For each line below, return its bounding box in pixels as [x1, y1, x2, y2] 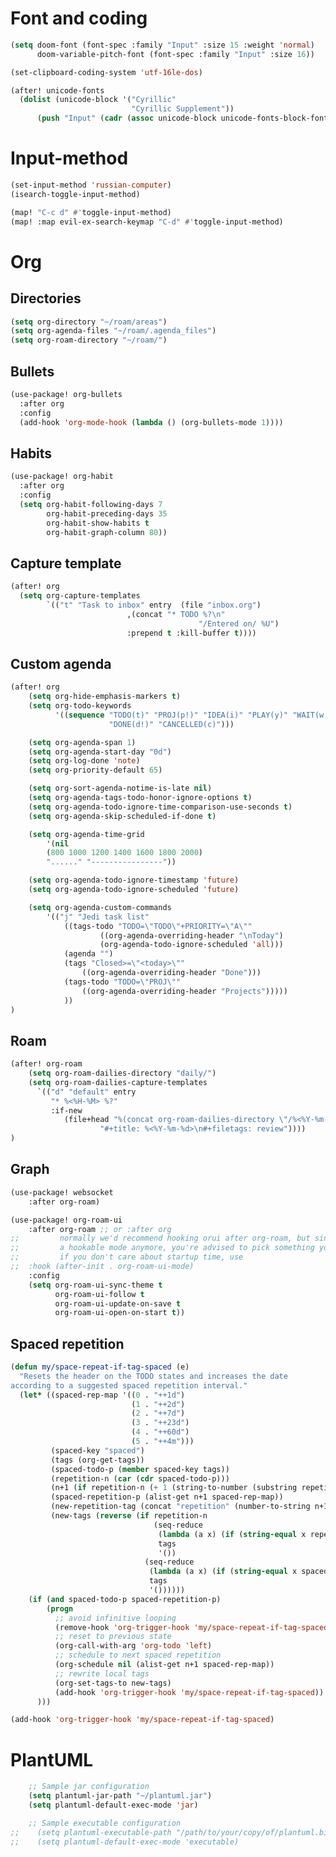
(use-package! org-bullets [10, 389, 123, 399]
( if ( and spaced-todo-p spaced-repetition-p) [28, 1594, 222, 1604]
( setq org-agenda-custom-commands [28, 902, 172, 912]
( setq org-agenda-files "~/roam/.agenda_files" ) [10, 326, 217, 336]
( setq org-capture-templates [19, 591, 141, 601]
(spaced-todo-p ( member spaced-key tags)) [50, 1464, 230, 1474]
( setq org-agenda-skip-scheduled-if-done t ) [28, 811, 217, 821]
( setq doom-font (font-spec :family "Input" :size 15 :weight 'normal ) [10, 40, 315, 50]
